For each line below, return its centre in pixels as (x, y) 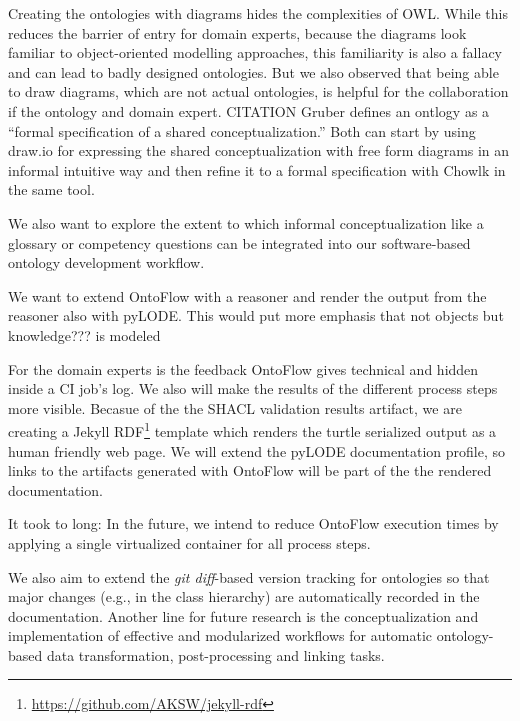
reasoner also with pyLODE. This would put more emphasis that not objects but (256, 315)
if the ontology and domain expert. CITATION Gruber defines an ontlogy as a (249, 110)
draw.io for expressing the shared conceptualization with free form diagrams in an (259, 150)
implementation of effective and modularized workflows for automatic (220, 635)
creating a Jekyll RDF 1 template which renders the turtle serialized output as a (252, 429)
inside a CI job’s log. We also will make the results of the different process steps (253, 388)
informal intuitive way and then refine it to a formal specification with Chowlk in (257, 169)
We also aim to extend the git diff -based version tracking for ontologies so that (249, 576)
